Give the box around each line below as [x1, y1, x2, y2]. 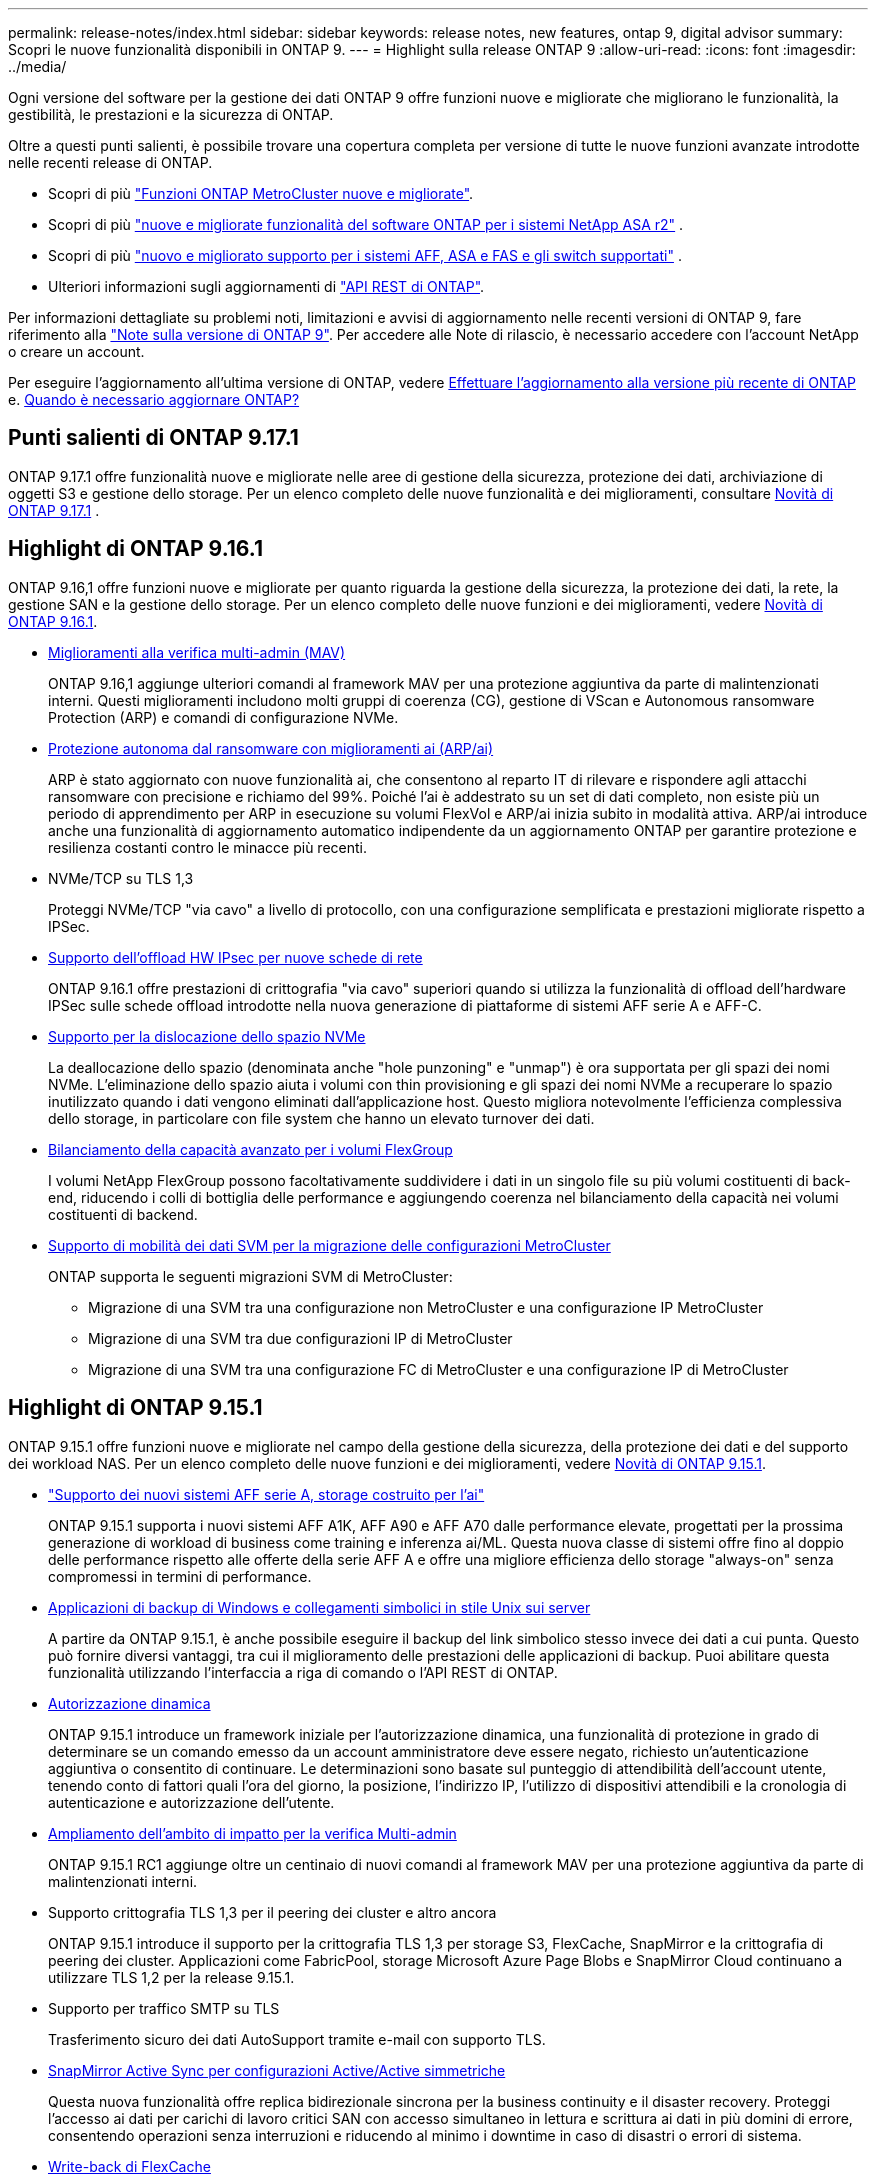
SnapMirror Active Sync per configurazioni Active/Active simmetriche [48, 2061, 506, 2079]
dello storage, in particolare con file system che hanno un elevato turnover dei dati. [48, 1109, 595, 1127]
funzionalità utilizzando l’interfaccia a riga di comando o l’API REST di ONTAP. [48, 1663, 558, 1681]
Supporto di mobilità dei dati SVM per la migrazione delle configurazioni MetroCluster [48, 1236, 611, 1254]
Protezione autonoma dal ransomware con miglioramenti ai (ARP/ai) [48, 739, 494, 757]
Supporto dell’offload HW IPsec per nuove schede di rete [48, 948, 423, 966]
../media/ [8, 58, 67, 75]
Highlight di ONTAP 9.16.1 [8, 536, 263, 562]
